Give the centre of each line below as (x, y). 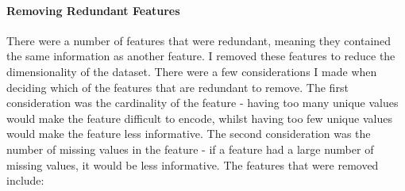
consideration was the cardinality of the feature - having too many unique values (202, 103)
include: (25, 180)
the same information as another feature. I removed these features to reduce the (201, 56)
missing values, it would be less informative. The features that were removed (193, 164)
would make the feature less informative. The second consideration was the (189, 134)
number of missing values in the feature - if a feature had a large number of (190, 149)
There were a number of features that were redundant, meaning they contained (199, 40)
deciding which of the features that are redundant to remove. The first (177, 87)
